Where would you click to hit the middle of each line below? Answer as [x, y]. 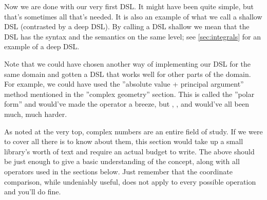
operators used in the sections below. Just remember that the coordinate [118, 171]
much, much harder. [36, 114]
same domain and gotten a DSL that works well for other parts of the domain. [128, 74]
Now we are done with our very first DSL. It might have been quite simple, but [129, 6]
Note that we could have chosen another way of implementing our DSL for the [128, 63]
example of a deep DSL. [42, 46]
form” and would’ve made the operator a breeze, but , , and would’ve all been [127, 104]
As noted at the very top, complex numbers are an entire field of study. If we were [133, 131]
